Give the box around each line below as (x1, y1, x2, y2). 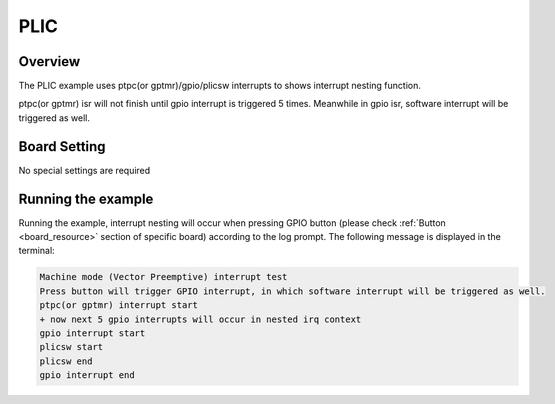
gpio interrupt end (39, 370, 135, 381)
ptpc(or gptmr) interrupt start (39, 300, 199, 311)
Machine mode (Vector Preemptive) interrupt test (39, 271, 288, 283)
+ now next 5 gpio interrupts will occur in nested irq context (39, 313, 362, 325)
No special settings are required (18, 164, 151, 176)
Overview (18, 53, 81, 70)
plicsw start (39, 341, 104, 353)
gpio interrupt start (39, 327, 146, 339)
